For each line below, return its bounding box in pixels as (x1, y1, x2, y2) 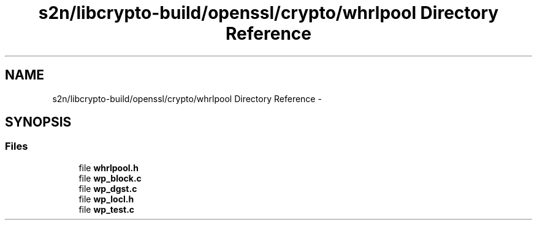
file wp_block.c (78, 172, 142, 183)
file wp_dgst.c (78, 183, 137, 194)
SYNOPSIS (5, 114, 72, 130)
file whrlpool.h (78, 162, 139, 173)
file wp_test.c (78, 204, 135, 215)
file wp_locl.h (78, 193, 134, 204)
